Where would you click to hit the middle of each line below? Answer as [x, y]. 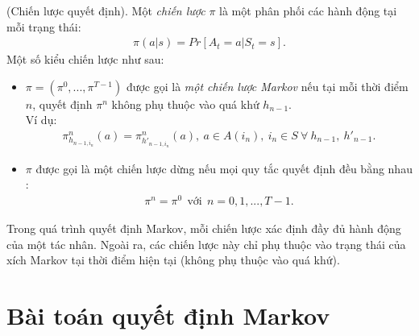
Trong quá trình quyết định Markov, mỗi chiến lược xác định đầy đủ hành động [204, 228]
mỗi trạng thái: [44, 26]
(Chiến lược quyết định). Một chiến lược [106, 10]
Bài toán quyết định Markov [168, 315]
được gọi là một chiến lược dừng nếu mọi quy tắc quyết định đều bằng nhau [224, 168]
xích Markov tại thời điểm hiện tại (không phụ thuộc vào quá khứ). [173, 260]
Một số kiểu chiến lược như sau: [85, 59]
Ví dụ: [41, 120]
